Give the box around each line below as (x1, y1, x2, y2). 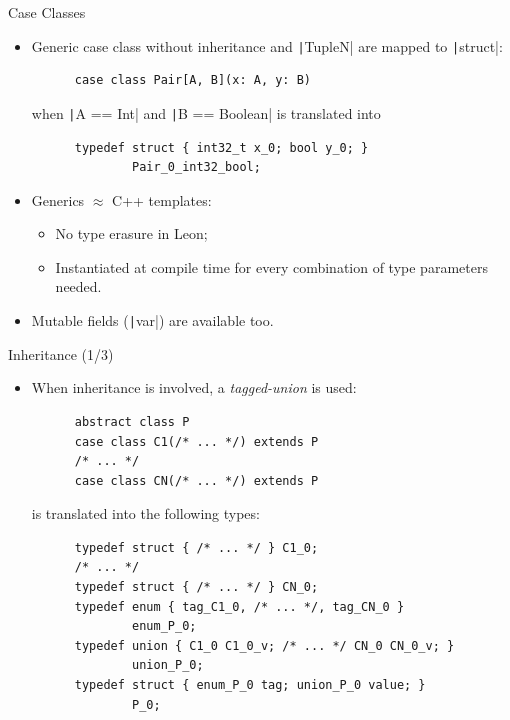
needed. (55, 276, 102, 297)
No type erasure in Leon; (55, 223, 208, 244)
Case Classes (8, 2, 86, 22)
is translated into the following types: (31, 503, 260, 524)
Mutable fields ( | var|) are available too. (31, 310, 274, 331)
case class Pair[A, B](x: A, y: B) (74, 73, 311, 88)
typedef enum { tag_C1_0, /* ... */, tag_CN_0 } (74, 599, 405, 614)
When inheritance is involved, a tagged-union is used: (31, 377, 357, 398)
